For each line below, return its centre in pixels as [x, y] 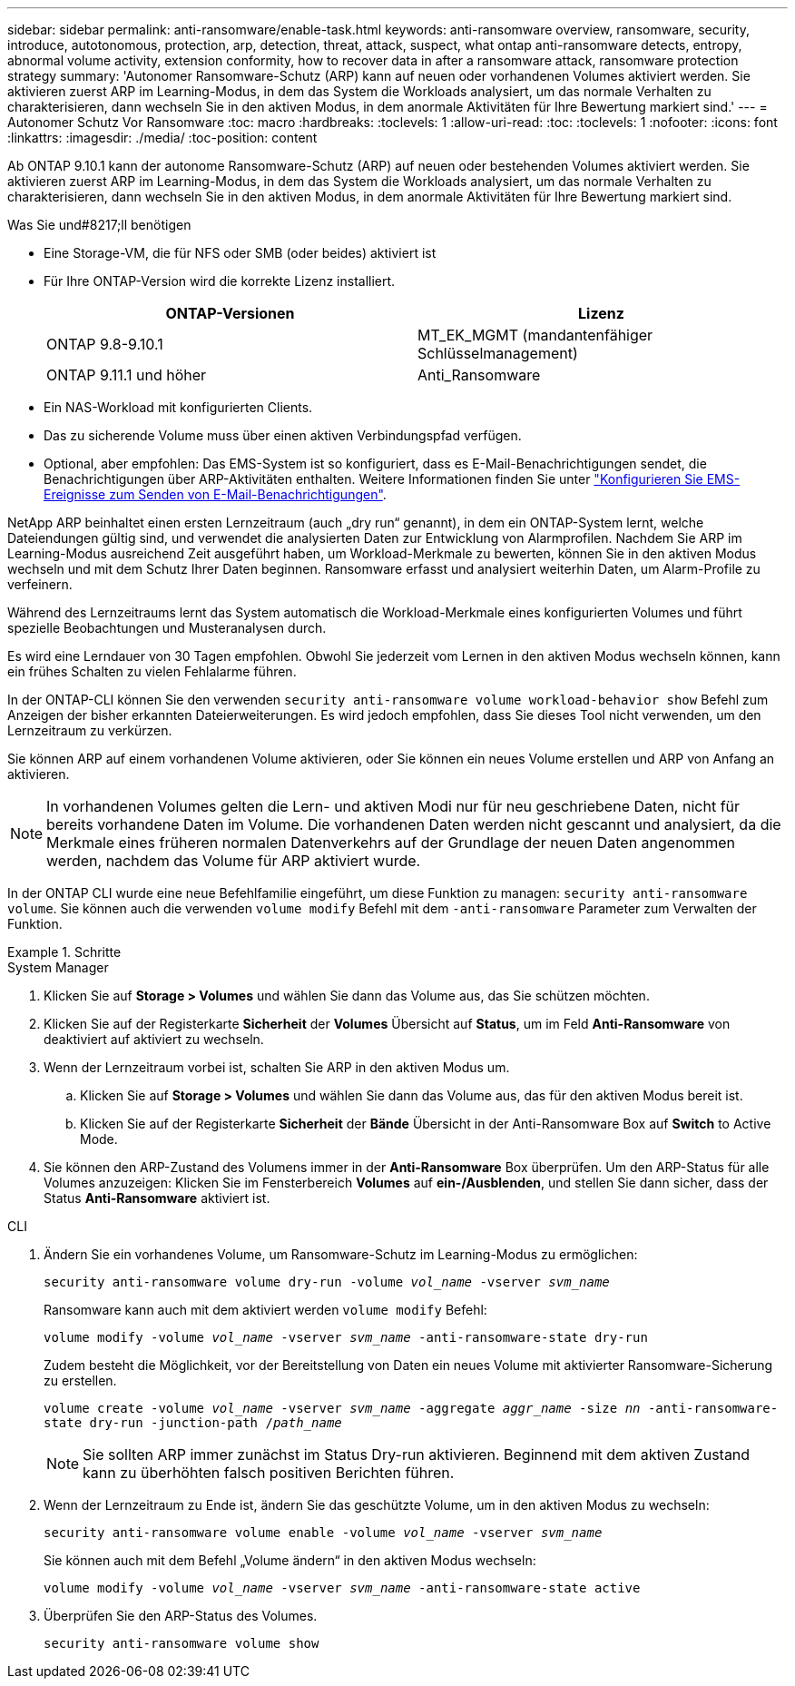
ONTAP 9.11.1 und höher [127, 375]
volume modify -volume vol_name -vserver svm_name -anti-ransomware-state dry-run [346, 1337]
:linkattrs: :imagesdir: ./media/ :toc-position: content [162, 138]
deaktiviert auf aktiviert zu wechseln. [154, 1039]
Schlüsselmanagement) [498, 353]
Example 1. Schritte [64, 952]
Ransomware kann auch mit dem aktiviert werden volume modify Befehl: [265, 1310]
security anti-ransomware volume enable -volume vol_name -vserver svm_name [323, 1533]
